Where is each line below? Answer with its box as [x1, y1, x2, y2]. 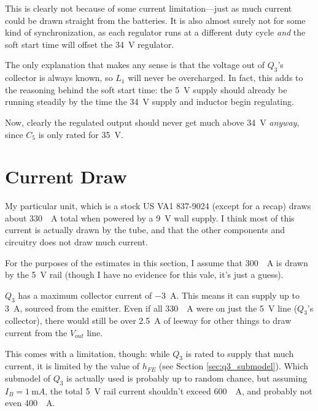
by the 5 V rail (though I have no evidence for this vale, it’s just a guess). [5, 268, 284, 281]
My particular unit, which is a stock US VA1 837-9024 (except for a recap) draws [5, 199, 311, 212]
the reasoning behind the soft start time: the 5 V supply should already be [5, 83, 287, 96]
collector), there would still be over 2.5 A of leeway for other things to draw [5, 314, 292, 327]
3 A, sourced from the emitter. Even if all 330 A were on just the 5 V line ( [5, 301, 298, 314]
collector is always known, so [5, 71, 113, 84]
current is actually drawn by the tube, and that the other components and [5, 223, 285, 236]
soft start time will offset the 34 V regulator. [5, 37, 174, 50]
